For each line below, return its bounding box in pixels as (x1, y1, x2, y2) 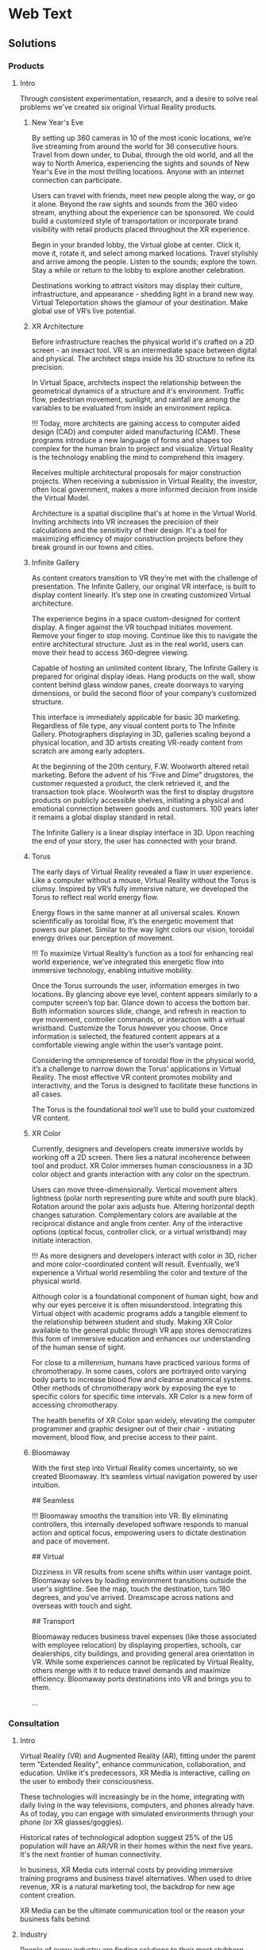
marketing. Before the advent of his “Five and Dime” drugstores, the (31, 769, 254, 780)
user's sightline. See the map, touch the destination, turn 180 (31, 1584, 231, 1594)
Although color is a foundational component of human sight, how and (31, 1291, 259, 1301)
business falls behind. (19, 1914, 91, 1924)
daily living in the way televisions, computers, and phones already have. (19, 1800, 256, 1810)
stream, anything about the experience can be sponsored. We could (31, 208, 255, 217)
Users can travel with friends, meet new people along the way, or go (31, 190, 256, 200)
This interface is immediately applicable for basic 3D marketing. (31, 712, 241, 722)
